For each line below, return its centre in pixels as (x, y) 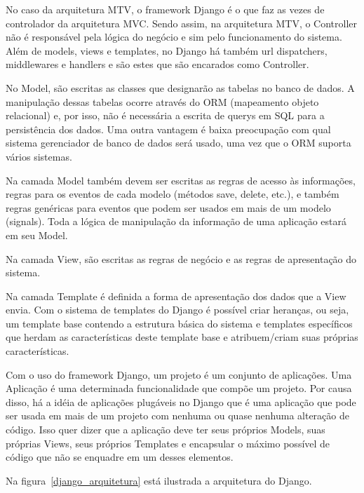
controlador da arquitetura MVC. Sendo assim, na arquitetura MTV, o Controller (182, 23)
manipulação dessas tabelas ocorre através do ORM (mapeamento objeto (162, 101)
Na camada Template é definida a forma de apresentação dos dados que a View (176, 296)
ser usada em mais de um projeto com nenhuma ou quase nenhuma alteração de (177, 416)
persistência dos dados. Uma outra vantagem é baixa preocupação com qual (168, 129)
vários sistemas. (39, 156)
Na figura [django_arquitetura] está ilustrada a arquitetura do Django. (159, 480)
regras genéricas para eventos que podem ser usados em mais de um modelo (168, 207)
